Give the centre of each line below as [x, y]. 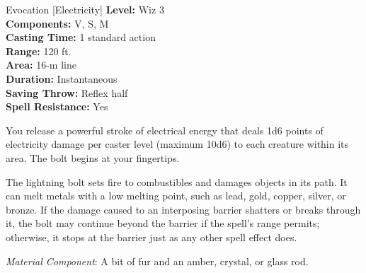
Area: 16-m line [41, 65]
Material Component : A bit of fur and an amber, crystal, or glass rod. [157, 261]
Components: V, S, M [57, 23]
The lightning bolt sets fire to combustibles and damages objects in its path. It [177, 181]
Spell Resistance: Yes [57, 106]
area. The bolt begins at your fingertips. [93, 157]
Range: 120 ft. [39, 51]
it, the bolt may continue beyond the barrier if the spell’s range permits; [163, 223]
